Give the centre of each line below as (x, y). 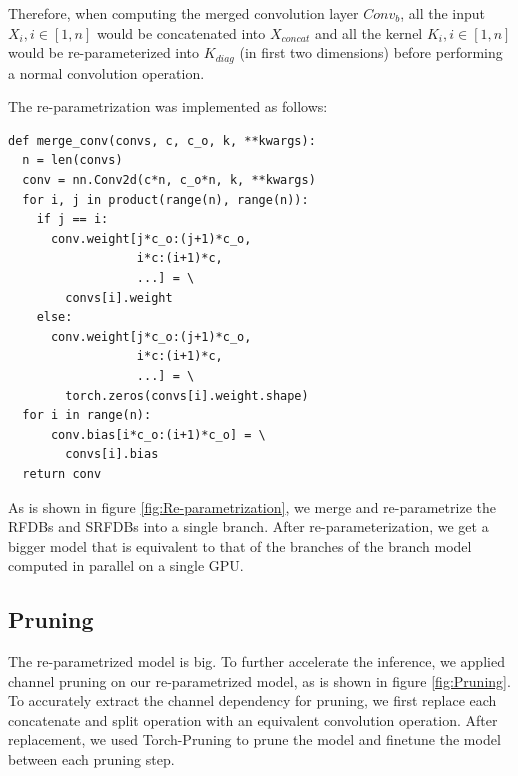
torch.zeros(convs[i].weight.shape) (187, 395)
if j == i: (72, 219)
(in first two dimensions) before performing (371, 52)
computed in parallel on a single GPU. (126, 565)
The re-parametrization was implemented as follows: (168, 106)
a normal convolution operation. (106, 72)
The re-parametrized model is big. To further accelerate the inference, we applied (256, 661)
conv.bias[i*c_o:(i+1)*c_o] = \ (158, 434)
